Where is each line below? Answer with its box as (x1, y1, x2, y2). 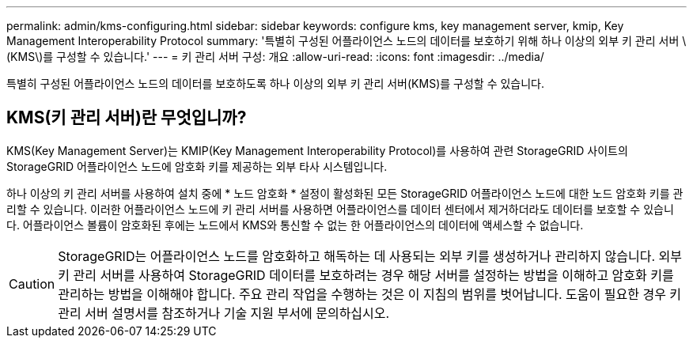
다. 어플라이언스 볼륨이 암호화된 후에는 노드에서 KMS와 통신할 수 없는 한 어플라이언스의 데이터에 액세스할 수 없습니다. (6, 217, 584, 232)
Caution (9, 275, 55, 292)
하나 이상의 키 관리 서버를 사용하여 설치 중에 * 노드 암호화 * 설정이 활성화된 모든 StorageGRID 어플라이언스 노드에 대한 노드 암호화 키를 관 (6, 186, 684, 200)
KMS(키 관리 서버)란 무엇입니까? (6, 108, 247, 128)
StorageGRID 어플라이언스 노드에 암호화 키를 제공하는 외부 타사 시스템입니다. (6, 159, 388, 173)
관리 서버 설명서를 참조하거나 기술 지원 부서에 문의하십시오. (58, 304, 390, 321)
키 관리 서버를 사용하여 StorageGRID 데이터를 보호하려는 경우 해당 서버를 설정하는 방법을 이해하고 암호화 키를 (58, 267, 674, 283)
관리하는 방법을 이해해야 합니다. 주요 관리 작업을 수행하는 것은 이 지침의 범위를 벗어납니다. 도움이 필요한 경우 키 (58, 285, 682, 302)
